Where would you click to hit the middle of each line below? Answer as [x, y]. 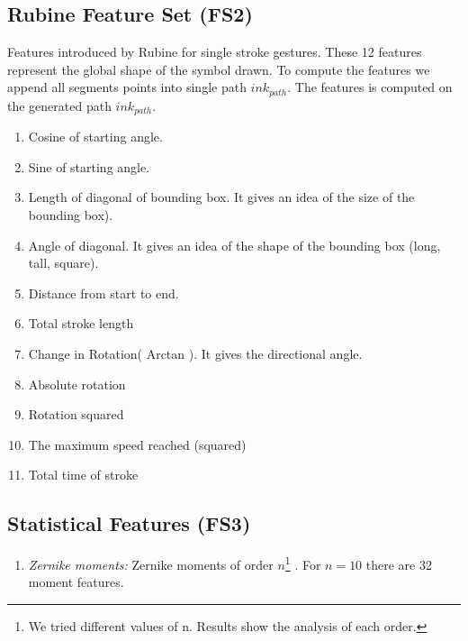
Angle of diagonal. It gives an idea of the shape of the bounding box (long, [234, 245]
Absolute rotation [77, 384]
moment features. [76, 582]
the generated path [59, 105]
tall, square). [63, 263]
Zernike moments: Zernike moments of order [151, 564]
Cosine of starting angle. [95, 137]
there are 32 [399, 564]
